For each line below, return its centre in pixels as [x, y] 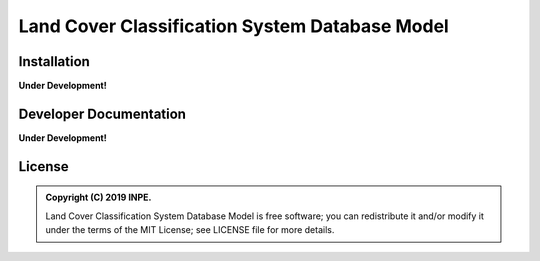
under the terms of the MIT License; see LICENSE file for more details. [190, 230]
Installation [54, 61]
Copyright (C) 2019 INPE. [98, 197]
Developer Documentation [102, 113]
